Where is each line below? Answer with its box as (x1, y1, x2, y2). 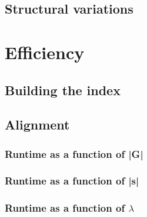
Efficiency (5, 40, 85, 64)
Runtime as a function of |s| (5, 173, 139, 188)
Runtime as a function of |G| (5, 146, 143, 161)
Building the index (5, 80, 121, 99)
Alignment (5, 115, 70, 134)
